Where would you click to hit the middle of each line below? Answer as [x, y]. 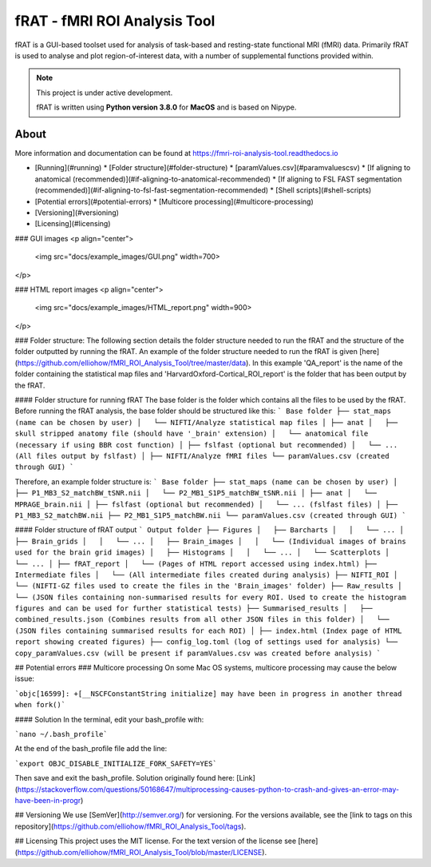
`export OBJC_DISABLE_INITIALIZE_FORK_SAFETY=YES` [116, 764]
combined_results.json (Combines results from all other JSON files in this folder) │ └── [202, 620]
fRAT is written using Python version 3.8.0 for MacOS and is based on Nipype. [166, 107]
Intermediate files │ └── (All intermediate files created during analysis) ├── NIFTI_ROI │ [206, 575]
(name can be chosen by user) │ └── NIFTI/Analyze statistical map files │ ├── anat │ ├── [206, 422]
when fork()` [40, 705]
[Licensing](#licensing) [73, 224]
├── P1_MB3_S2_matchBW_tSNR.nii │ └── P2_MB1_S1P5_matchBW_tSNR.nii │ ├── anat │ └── [196, 493]
